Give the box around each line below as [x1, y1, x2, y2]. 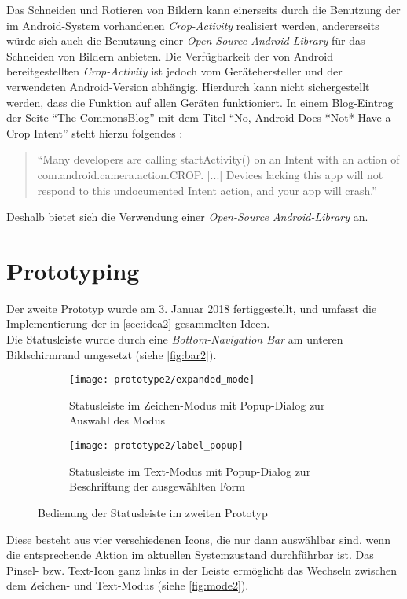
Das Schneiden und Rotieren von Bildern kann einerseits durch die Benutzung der [6, 2, 401, 17]
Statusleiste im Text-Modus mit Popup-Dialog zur [69, 462, 311, 479]
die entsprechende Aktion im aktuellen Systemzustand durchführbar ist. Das [6, 546, 374, 563]
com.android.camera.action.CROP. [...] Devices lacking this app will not [37, 166, 383, 182]
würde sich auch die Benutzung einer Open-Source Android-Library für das [6, 32, 365, 49]
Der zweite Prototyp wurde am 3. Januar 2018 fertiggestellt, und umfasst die [6, 299, 377, 316]
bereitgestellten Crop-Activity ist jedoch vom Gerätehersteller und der [6, 63, 343, 79]
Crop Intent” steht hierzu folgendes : [6, 124, 183, 141]
